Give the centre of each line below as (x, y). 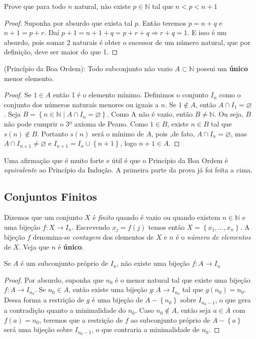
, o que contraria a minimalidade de (146, 329)
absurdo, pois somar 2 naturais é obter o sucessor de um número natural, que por (127, 42)
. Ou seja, (229, 114)
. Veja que (34, 246)
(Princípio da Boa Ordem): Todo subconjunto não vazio (88, 68)
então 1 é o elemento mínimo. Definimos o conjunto (131, 95)
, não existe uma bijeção (153, 263)
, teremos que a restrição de (81, 319)
